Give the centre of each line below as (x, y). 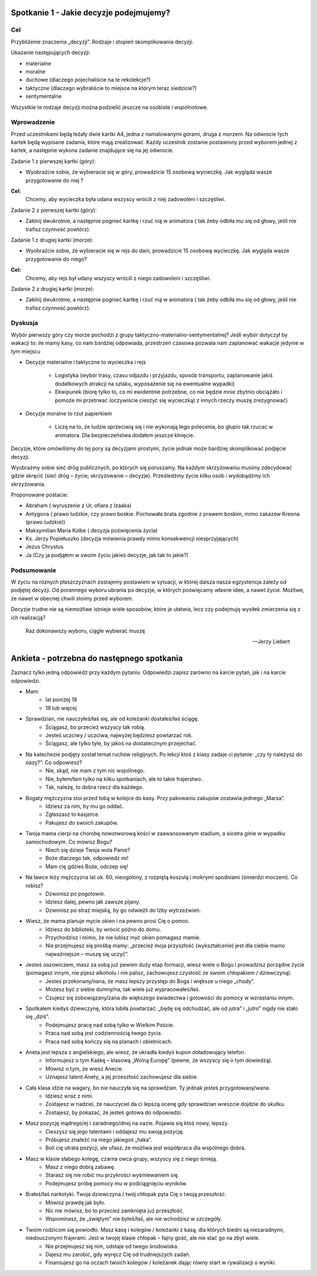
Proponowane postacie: (40, 495)
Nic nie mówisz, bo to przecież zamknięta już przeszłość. (115, 1211)
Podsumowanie (33, 570)
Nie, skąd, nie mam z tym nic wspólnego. (95, 771)
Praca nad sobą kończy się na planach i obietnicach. (109, 1041)
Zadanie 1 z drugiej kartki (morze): (52, 240)
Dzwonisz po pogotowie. (75, 894)
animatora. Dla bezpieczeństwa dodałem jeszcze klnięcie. (125, 435)
